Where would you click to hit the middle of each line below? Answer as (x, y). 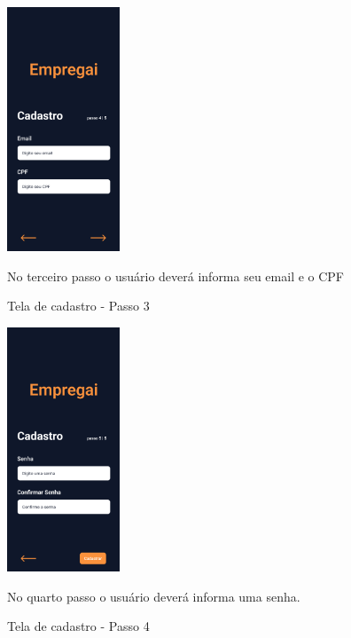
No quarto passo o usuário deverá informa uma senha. (154, 596)
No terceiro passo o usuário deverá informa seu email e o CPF (176, 276)
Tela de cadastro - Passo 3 (78, 306)
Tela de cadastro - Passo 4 (78, 626)
